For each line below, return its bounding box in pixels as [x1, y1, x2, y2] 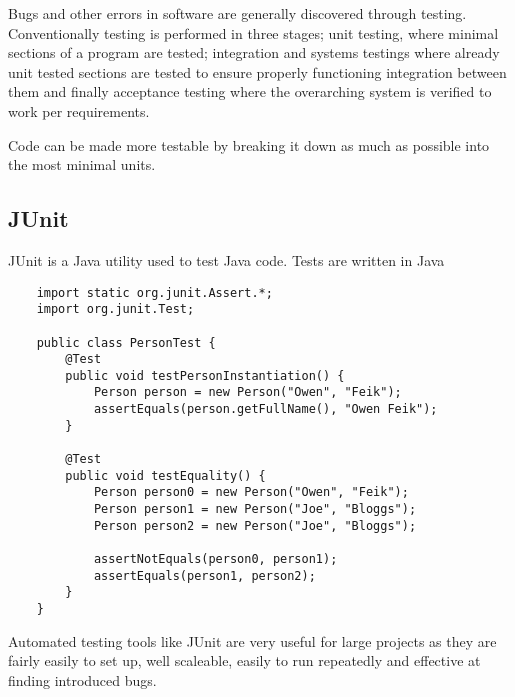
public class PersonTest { [36, 335, 216, 350]
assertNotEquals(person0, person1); [93, 552, 338, 567]
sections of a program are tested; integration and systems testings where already [8, 42, 500, 63]
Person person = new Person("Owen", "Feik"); [93, 385, 402, 400]
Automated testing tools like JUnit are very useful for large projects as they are [8, 630, 497, 651]
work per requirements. [8, 100, 150, 121]
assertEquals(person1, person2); [93, 568, 316, 583]
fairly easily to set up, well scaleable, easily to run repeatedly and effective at [8, 650, 481, 671]
